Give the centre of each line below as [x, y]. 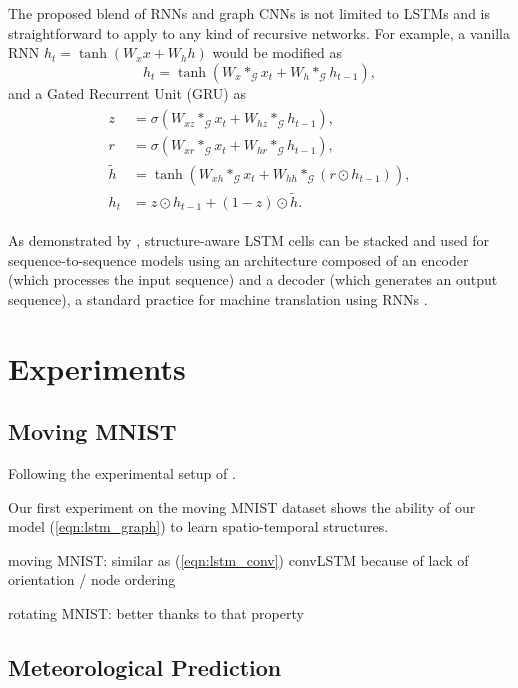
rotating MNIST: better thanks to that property [156, 612]
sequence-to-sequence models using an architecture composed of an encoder [238, 259]
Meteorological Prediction [145, 666]
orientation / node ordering [92, 579]
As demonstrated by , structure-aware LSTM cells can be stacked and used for [249, 239]
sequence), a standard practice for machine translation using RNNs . [218, 298]
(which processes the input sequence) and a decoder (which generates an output [253, 279]
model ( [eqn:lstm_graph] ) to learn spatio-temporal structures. [198, 526]
